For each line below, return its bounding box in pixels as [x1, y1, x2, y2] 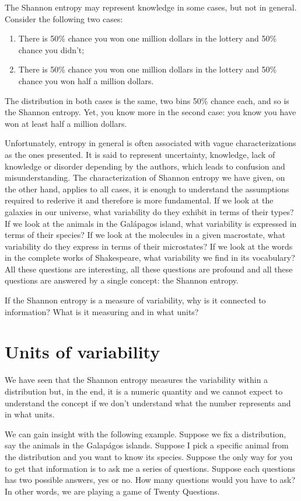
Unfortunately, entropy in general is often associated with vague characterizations [5, 137, 296, 149]
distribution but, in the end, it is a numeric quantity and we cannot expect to [5, 385, 283, 397]
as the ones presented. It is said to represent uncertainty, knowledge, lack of [5, 148, 275, 160]
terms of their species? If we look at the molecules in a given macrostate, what [5, 229, 286, 241]
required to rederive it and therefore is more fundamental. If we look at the [5, 194, 274, 206]
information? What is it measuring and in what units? [5, 305, 199, 317]
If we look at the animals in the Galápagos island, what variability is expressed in [5, 217, 297, 229]
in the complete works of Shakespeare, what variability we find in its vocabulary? [5, 251, 295, 264]
